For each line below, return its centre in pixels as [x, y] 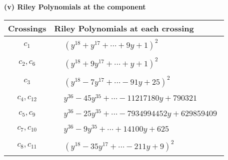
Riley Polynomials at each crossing [124, 28]
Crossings [27, 28]
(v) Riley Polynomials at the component [75, 6]
